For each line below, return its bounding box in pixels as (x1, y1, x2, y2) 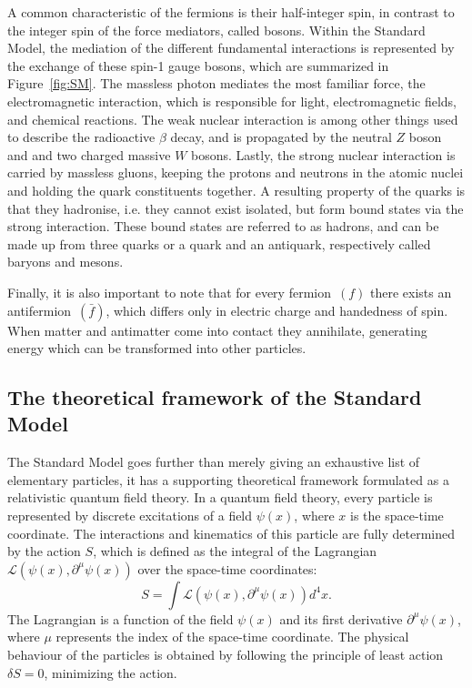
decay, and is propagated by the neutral (170, 127, 392, 147)
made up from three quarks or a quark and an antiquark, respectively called (7, 234, 431, 253)
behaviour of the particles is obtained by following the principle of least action (7, 645, 444, 664)
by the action (7, 541, 81, 561)
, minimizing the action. (44, 663, 177, 682)
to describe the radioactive (7, 127, 156, 147)
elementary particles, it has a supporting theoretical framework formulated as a (7, 470, 449, 489)
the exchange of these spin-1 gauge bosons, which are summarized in (7, 56, 389, 75)
